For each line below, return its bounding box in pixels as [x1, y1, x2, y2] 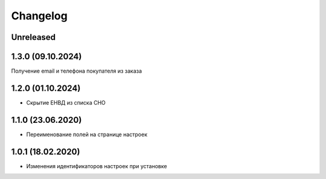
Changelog [11, 9, 68, 22]
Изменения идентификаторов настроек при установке [26, 162, 167, 169]
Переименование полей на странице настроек [26, 131, 148, 138]
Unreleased [11, 32, 56, 42]
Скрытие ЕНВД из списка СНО [26, 99, 106, 106]
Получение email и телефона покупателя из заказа [11, 67, 142, 75]
